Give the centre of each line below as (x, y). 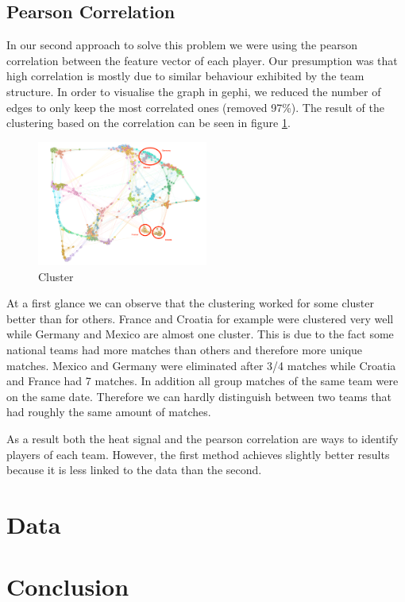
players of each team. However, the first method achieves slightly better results (198, 454)
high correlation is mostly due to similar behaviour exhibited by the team (185, 76)
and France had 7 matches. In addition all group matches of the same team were (202, 381)
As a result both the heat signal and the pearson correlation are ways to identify (202, 438)
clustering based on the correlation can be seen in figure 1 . (148, 123)
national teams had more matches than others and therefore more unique (185, 349)
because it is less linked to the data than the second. (134, 470)
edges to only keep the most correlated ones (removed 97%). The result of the (195, 107)
